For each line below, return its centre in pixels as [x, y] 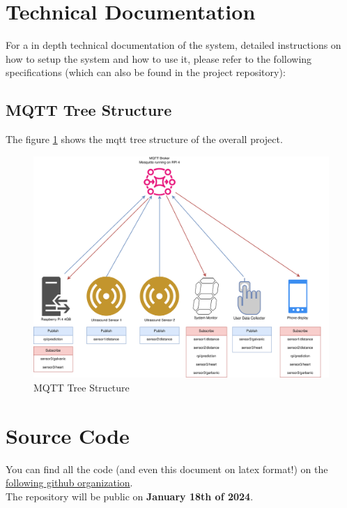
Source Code [68, 435]
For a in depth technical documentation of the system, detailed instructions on [173, 45]
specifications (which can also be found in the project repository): [146, 72]
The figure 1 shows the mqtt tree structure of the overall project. [144, 139]
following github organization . [69, 483]
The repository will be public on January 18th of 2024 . [130, 496]
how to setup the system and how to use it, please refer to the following [159, 58]
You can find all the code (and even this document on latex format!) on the [167, 469]
